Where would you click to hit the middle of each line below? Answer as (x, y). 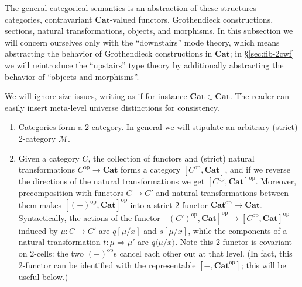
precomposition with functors (71, 193)
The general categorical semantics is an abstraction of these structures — (136, 8)
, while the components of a (238, 230)
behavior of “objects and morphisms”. (72, 76)
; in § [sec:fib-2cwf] (262, 53)
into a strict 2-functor (169, 204)
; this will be (263, 265)
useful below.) (43, 276)
